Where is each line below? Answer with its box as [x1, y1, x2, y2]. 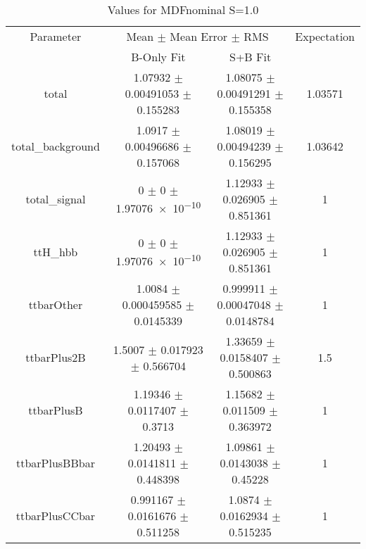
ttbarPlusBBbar [15, 455, 95, 471]
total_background [11, 138, 100, 154]
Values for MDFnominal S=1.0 [107, 1, 259, 18]
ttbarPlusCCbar [15, 507, 96, 524]
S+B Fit [229, 49, 272, 65]
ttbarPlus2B [25, 349, 86, 365]
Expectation [295, 28, 355, 44]
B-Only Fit [131, 49, 186, 65]
